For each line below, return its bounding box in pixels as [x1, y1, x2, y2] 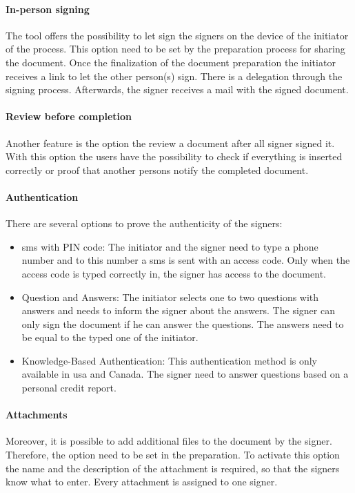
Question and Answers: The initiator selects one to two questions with [21, 289, 319, 304]
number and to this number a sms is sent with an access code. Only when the [21, 253, 350, 267]
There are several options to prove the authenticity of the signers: [6, 216, 283, 231]
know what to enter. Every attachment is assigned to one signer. [6, 474, 278, 489]
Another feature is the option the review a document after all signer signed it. [6, 135, 335, 150]
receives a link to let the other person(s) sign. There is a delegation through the [6, 68, 343, 83]
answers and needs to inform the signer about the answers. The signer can [21, 303, 335, 318]
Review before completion [6, 109, 132, 124]
